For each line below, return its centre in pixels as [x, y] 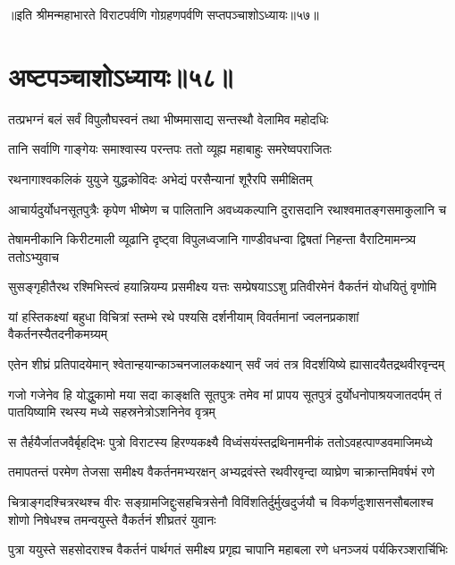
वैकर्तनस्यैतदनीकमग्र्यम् [58, 334]
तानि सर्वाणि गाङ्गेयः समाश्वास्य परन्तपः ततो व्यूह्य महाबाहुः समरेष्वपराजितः [170, 149]
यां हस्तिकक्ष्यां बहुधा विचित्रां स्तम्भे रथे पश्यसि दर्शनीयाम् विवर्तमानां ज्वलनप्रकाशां [184, 316]
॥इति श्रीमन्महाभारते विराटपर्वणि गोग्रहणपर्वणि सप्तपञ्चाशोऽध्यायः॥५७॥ [164, 14]
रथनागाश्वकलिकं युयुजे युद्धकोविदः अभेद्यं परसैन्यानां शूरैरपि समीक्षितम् [160, 178]
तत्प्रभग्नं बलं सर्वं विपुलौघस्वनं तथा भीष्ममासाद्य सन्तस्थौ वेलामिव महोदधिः [169, 118]
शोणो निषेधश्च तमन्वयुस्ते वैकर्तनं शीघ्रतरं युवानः [112, 519]
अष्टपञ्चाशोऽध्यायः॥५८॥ [121, 76]
